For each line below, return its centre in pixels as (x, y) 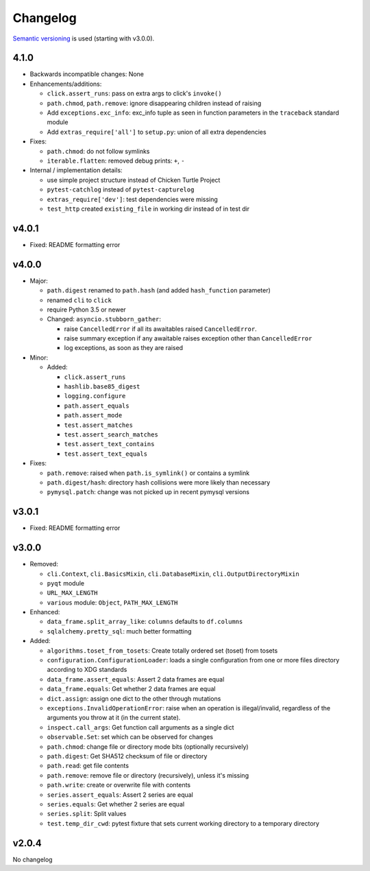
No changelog (33, 859)
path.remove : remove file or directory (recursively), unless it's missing (148, 775)
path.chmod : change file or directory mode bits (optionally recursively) (148, 746)
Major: (39, 281)
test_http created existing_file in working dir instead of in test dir (148, 209)
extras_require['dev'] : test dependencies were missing (133, 199)
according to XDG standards (87, 670)
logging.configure (95, 396)
